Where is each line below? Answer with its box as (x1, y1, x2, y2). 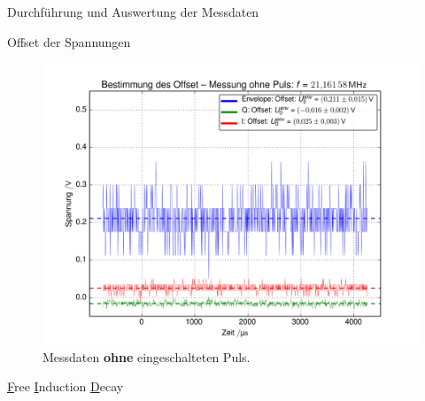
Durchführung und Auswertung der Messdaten (7, 3, 259, 20)
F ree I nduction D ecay (7, 377, 124, 396)
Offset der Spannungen (7, 32, 131, 50)
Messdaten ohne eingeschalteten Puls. (42, 347, 251, 366)
